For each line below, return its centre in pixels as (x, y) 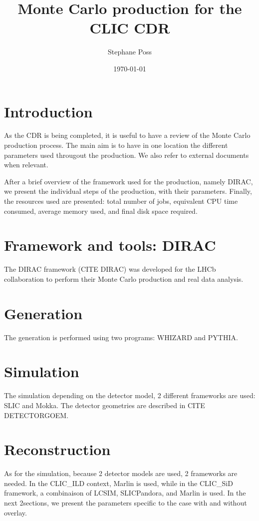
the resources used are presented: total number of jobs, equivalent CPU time (121, 201)
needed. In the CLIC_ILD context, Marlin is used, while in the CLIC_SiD (119, 483)
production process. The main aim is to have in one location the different (116, 145)
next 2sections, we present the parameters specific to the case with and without (126, 503)
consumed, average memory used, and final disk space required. (101, 211)
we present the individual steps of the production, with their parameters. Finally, (128, 191)
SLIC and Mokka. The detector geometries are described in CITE (105, 405)
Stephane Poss (130, 52)
